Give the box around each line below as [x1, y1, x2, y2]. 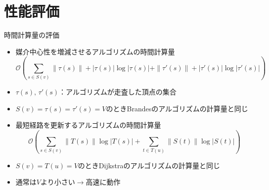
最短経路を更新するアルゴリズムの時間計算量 [15, 120, 161, 130]
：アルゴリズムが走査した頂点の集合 [59, 87, 177, 97]
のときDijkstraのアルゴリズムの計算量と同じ [78, 160, 221, 170]
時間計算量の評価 [4, 30, 59, 40]
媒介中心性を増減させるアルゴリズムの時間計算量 [15, 46, 175, 56]
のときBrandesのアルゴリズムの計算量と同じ [106, 103, 248, 113]
